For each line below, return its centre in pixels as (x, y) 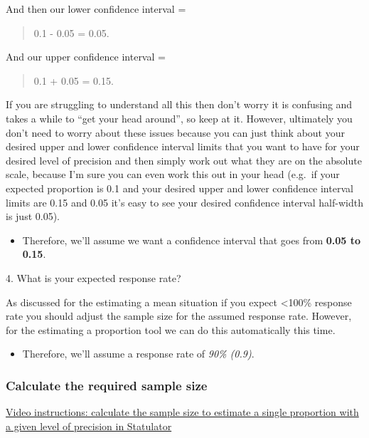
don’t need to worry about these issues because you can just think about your (175, 132)
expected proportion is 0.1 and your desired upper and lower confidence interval (180, 188)
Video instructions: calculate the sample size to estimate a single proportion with (182, 412)
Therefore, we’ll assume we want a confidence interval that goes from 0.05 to (192, 240)
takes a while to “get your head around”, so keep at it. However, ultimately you (179, 118)
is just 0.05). (33, 216)
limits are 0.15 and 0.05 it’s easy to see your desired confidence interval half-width (184, 202)
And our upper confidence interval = (86, 57)
